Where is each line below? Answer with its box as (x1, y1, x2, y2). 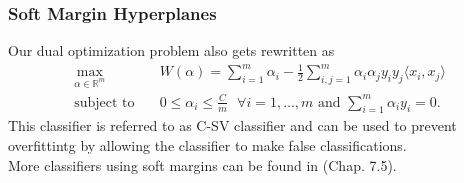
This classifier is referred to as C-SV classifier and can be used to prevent (8, 115, 457, 136)
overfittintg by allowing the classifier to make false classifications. (8, 135, 407, 156)
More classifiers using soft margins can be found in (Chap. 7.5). (8, 154, 397, 175)
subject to (74, 95, 135, 110)
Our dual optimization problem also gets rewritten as (8, 40, 335, 61)
